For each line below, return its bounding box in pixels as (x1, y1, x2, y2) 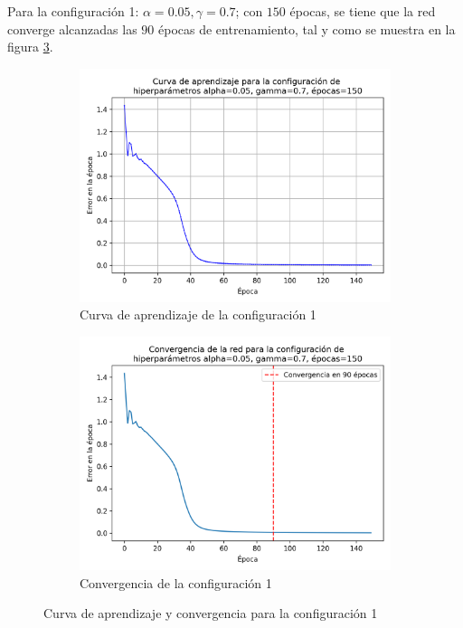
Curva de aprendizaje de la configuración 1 (80, 305, 317, 324)
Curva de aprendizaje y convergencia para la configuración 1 (43, 604, 378, 623)
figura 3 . (7, 37, 53, 56)
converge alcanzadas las (7, 19, 137, 38)
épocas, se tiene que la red (289, 2, 436, 20)
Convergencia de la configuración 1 (80, 573, 272, 592)
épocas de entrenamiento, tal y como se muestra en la (158, 19, 456, 38)
